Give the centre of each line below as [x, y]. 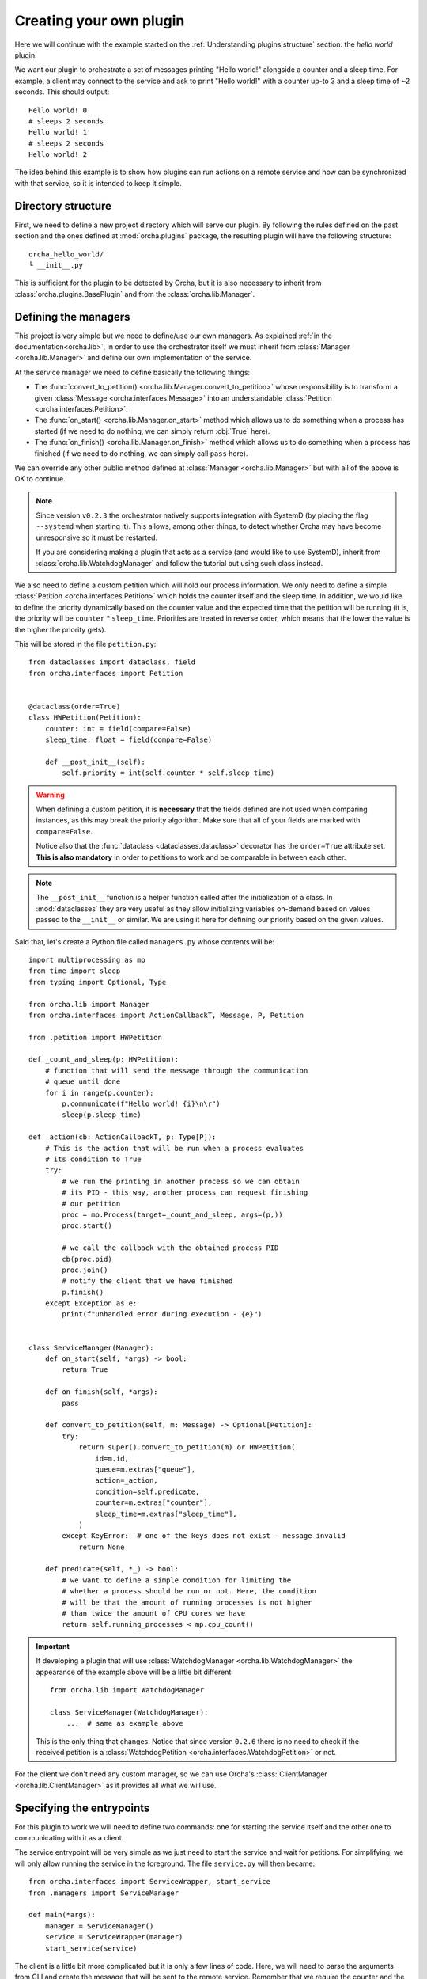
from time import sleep [75, 971]
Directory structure [63, 206]
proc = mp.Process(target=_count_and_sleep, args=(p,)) [173, 1214]
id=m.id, [112, 1458]
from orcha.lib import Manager [89, 1004]
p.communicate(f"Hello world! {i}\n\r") [141, 1104]
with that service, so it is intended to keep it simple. [98, 183]
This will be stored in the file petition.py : [85, 644]
